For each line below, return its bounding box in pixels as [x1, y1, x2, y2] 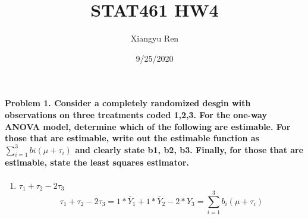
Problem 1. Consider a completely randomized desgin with [5, 97, 251, 109]
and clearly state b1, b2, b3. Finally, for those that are [75, 143, 304, 155]
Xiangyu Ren [130, 32, 179, 45]
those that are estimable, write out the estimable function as [5, 132, 259, 144]
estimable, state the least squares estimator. [5, 156, 189, 169]
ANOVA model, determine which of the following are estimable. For [5, 120, 291, 132]
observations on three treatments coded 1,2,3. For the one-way [5, 108, 267, 120]
